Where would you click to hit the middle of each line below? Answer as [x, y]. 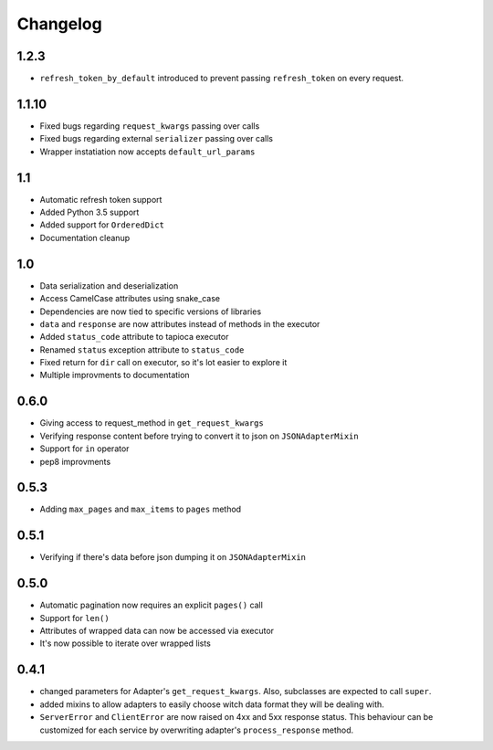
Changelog [59, 24]
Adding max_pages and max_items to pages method [141, 509]
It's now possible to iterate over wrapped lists [126, 643]
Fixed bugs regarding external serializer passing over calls [157, 139]
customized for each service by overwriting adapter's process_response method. [197, 730]
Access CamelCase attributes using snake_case [130, 299]
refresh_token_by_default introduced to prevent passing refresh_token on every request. [222, 79]
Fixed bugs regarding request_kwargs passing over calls [150, 126]
